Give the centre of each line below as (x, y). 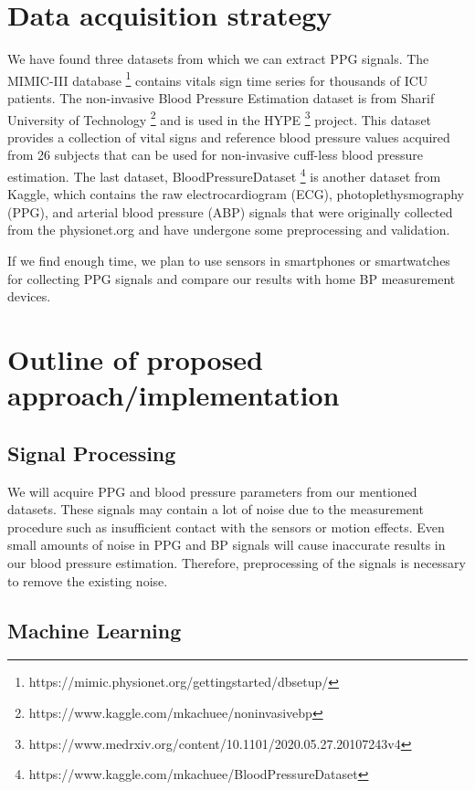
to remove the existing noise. (88, 580)
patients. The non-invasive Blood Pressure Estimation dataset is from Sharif (221, 97)
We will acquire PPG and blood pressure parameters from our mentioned (212, 491)
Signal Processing (92, 453)
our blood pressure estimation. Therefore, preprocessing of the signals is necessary (237, 562)
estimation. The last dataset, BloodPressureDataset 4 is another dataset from (224, 175)
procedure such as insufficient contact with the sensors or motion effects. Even (226, 527)
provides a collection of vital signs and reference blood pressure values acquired (229, 137)
